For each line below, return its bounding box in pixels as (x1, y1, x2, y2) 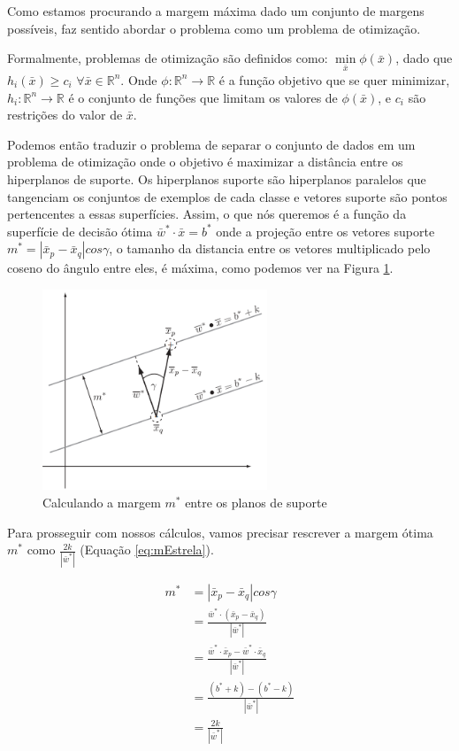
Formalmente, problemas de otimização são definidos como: (7, 49, 328, 67)
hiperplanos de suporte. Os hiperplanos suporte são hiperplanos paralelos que (7, 169, 426, 188)
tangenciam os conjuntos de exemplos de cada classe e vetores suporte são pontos (7, 187, 448, 205)
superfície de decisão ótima (7, 221, 153, 240)
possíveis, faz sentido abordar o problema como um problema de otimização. (7, 19, 421, 37)
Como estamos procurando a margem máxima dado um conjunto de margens (7, 2, 425, 19)
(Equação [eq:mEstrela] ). (80, 540, 214, 559)
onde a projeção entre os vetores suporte (216, 221, 435, 240)
